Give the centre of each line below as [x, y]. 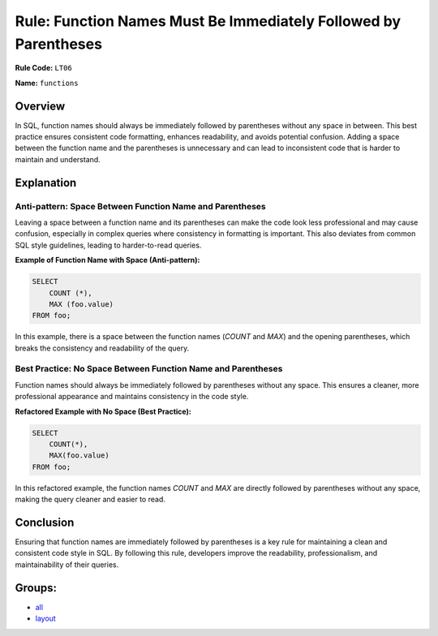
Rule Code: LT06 [43, 68]
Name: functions [47, 83]
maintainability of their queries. [67, 565]
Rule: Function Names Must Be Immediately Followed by [208, 21]
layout [45, 619]
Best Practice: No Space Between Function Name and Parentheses [149, 369]
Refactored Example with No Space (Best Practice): [103, 411]
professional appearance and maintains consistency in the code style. [132, 397]
